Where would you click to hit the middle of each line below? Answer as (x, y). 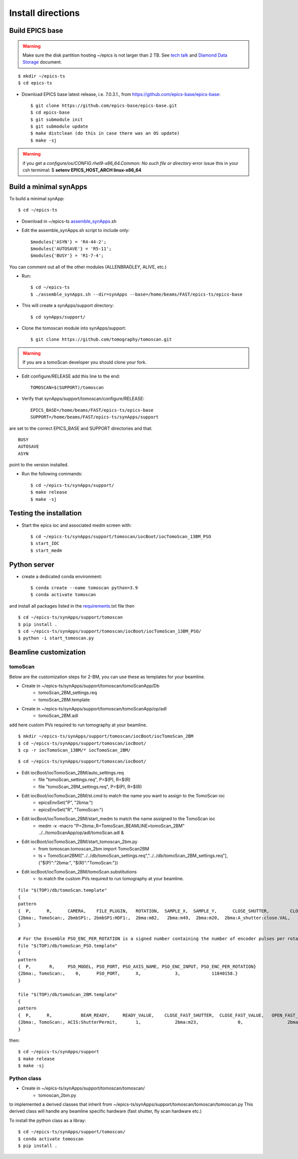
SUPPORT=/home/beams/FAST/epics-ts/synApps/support (95, 417)
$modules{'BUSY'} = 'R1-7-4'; (67, 256)
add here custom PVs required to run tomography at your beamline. (78, 725)
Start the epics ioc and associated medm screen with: (76, 525)
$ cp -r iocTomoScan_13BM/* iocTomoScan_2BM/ (74, 750)
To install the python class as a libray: (48, 1120)
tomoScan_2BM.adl (58, 716)
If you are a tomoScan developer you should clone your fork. (84, 362)
